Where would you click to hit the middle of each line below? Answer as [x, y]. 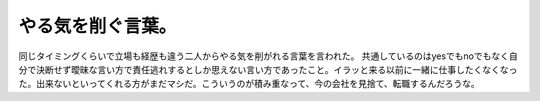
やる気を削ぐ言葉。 [97, 26]
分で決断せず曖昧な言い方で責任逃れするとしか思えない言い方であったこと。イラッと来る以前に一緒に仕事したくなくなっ [268, 69]
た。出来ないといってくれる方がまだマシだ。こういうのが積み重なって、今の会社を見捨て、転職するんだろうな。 [249, 84]
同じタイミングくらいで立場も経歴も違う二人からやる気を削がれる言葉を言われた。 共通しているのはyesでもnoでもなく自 [268, 56]
